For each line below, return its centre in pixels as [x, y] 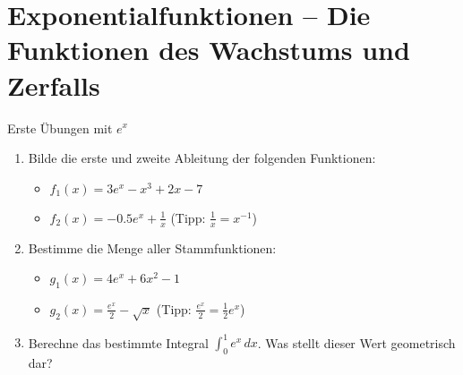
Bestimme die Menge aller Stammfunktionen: [152, 247]
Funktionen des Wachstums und [209, 50]
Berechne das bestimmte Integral [118, 342]
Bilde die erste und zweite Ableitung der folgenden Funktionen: [202, 158]
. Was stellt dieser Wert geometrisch [356, 342]
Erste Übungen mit [60, 128]
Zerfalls [54, 85]
